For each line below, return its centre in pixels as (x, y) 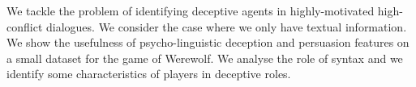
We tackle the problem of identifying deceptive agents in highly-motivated (191, 10)
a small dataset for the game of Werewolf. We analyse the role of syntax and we (205, 58)
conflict (25, 26)
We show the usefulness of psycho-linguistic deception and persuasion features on (208, 42)
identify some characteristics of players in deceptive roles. (149, 74)
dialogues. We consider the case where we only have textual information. (226, 26)
